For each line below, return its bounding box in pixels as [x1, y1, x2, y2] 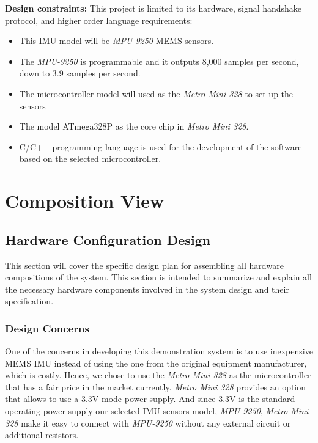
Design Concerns [5, 320, 89, 335]
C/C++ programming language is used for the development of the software [19, 140, 302, 153]
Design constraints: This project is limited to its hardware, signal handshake [5, 2, 302, 14]
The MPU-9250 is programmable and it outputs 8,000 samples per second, [19, 54, 299, 67]
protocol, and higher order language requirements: [5, 13, 193, 26]
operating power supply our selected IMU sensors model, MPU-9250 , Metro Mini [5, 405, 309, 417]
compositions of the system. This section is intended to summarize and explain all [5, 271, 312, 284]
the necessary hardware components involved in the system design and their [5, 282, 289, 295]
